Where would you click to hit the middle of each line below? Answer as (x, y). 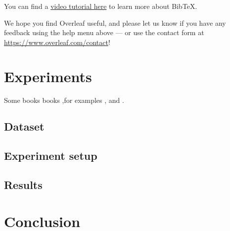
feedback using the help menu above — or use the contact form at (104, 32)
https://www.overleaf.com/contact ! (57, 42)
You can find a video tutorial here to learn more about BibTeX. (101, 6)
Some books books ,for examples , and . (64, 100)
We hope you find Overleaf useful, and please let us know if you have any (115, 23)
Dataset (24, 126)
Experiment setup (51, 156)
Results (23, 185)
